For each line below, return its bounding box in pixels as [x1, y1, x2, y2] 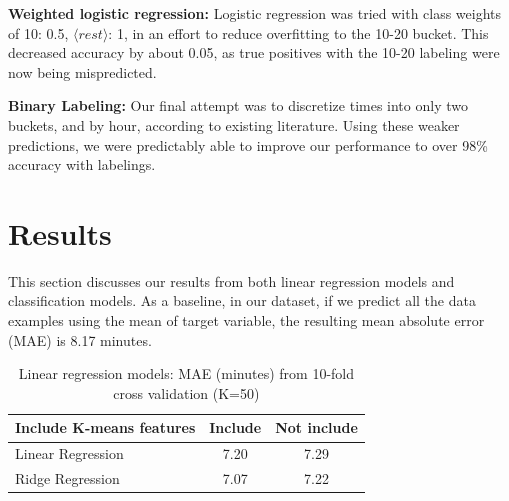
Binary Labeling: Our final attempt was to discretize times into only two [8, 95, 468, 116]
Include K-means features [15, 417, 196, 438]
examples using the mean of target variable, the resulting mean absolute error [8, 310, 485, 331]
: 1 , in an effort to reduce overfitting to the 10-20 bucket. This [108, 22, 489, 43]
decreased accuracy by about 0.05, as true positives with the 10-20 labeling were [8, 42, 500, 63]
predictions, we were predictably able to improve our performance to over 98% [8, 134, 488, 155]
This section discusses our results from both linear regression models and [8, 270, 455, 291]
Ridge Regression [15, 468, 120, 489]
